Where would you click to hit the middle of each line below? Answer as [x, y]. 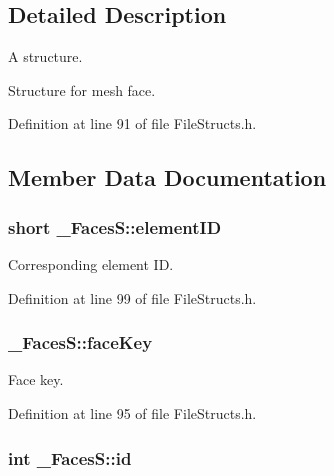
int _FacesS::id [70, 457]
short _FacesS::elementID [115, 226]
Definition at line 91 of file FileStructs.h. [132, 123]
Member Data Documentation [167, 177]
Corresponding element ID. [91, 263]
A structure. [45, 56]
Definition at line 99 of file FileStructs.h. [132, 297]
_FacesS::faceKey [80, 342]
